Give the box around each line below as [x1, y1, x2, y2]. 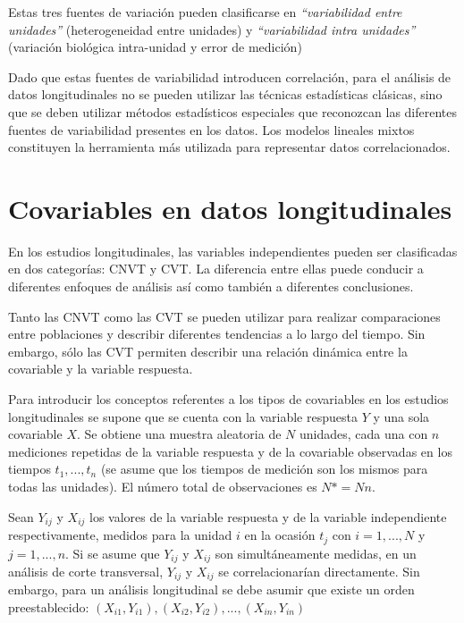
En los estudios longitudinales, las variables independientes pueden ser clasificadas [8, 241, 458, 260]
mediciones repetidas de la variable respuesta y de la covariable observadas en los [8, 442, 452, 460]
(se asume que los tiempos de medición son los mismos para [100, 459, 428, 478]
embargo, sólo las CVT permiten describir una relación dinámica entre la [8, 341, 408, 360]
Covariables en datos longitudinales [8, 189, 452, 226]
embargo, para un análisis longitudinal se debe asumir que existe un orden [8, 580, 415, 599]
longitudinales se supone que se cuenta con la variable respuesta [8, 407, 358, 425]
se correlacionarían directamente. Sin [218, 561, 420, 580]
